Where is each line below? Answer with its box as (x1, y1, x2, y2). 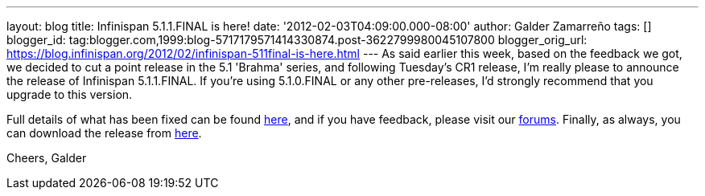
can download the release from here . (6, 126, 202, 140)
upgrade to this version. (6, 88, 133, 101)
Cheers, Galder (6, 151, 87, 165)
